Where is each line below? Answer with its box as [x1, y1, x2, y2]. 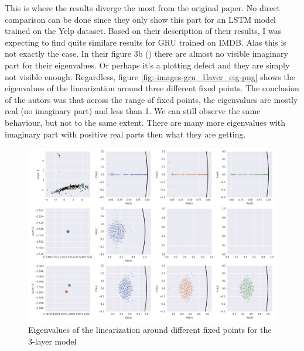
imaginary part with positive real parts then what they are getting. [5, 128, 246, 140]
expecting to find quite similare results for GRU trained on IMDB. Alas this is [5, 36, 286, 48]
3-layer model [28, 335, 77, 347]
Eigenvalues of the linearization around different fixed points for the [28, 324, 272, 336]
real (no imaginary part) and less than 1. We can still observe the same [5, 105, 261, 117]
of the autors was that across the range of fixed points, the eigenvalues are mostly [5, 93, 298, 105]
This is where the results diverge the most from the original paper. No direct [5, 2, 281, 13]
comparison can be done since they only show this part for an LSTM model [5, 13, 276, 25]
